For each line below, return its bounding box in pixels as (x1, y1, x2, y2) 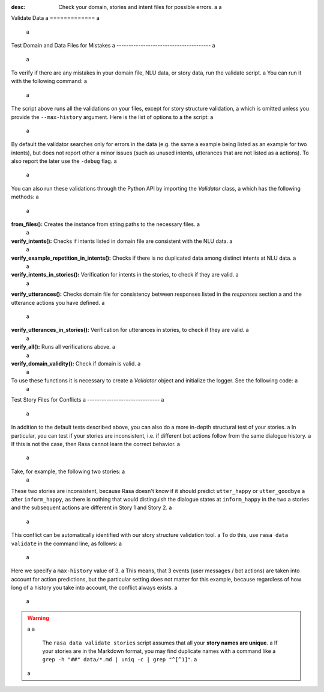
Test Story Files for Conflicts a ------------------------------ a (11, 396, 164, 403)
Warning (27, 614, 49, 622)
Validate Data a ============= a (11, 14, 100, 22)
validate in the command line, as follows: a (11, 540, 122, 547)
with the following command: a (11, 78, 87, 85)
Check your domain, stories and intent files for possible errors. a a (58, 4, 222, 10)
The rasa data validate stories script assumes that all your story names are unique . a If (42, 639, 278, 646)
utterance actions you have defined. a (11, 299, 105, 306)
